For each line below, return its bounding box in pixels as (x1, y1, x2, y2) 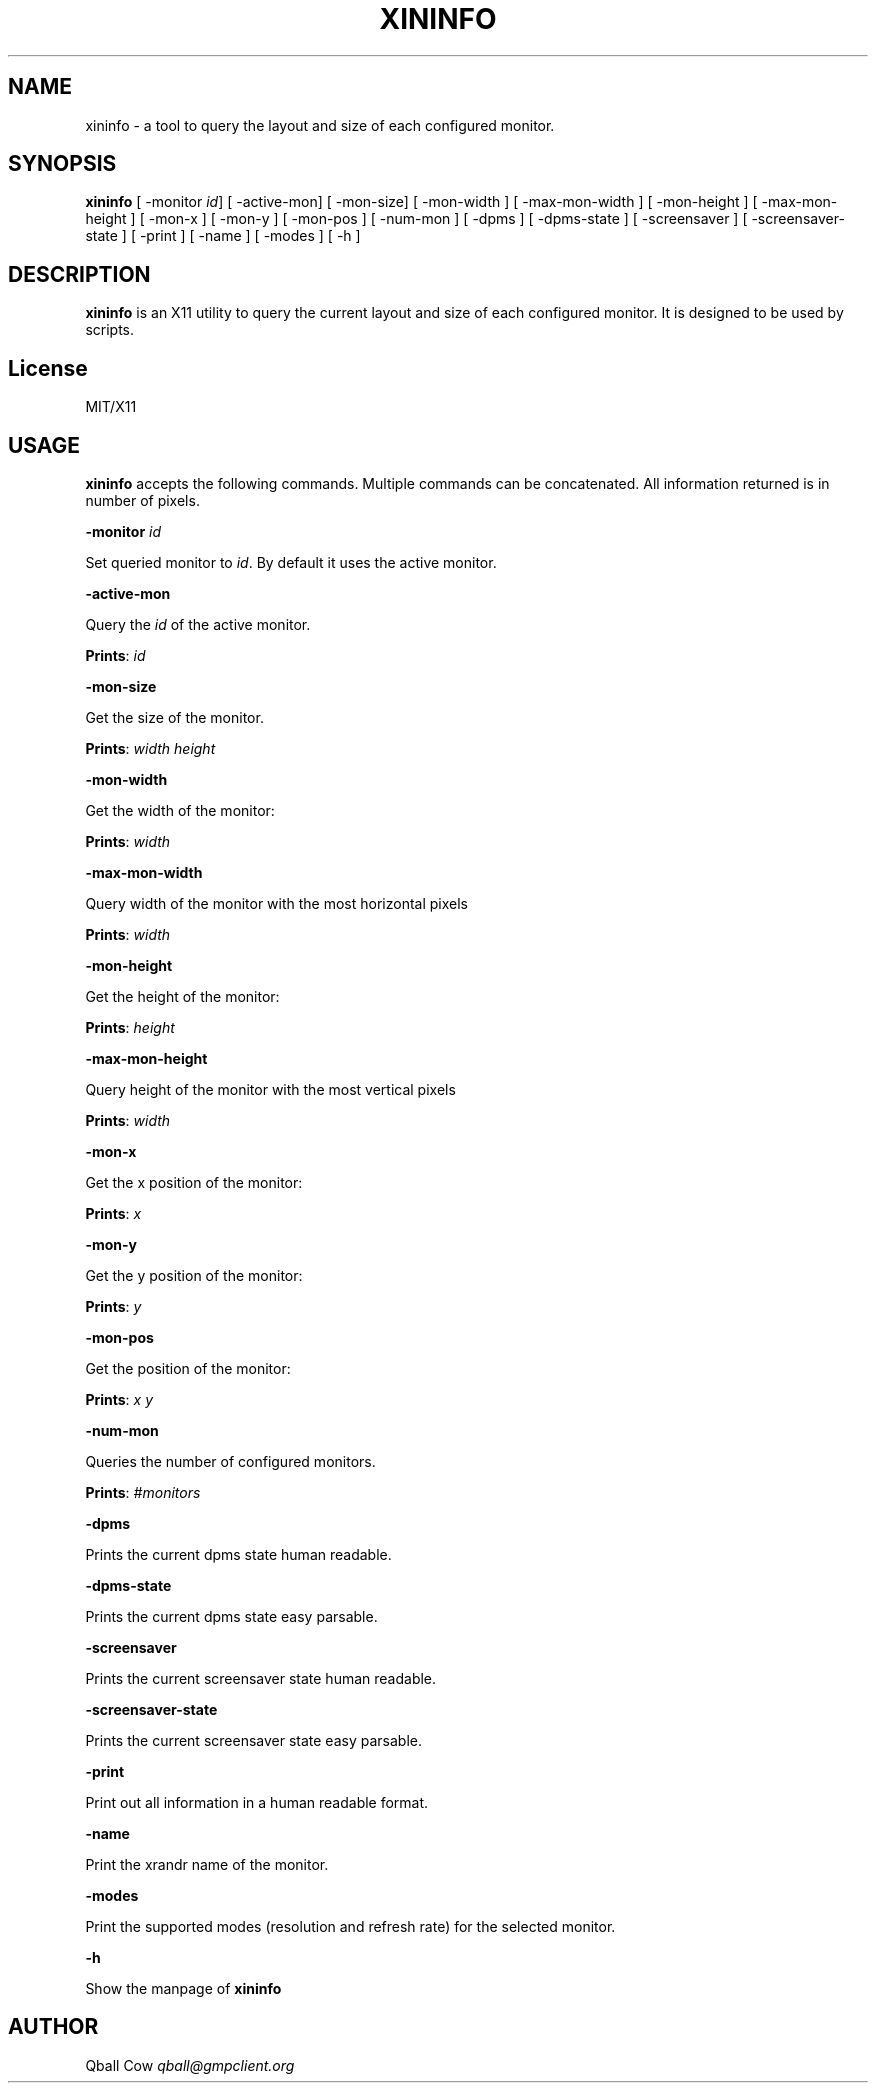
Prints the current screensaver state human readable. (85, 1669, 437, 1687)
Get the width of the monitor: (85, 801, 275, 819)
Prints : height (85, 1018, 175, 1036)
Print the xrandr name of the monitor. (85, 1855, 329, 1873)
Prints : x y (85, 1390, 154, 1408)
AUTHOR (8, 2014, 99, 2040)
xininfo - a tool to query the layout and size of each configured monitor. (85, 116, 555, 134)
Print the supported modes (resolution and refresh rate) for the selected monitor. (85, 1917, 616, 1935)
